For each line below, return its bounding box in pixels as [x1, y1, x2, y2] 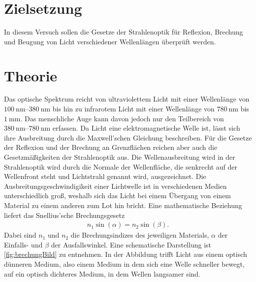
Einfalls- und [4, 239, 43, 249]
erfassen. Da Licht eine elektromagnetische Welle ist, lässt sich [52, 123, 240, 133]
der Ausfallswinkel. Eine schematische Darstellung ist [51, 239, 211, 249]
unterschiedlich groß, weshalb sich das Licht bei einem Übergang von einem [4, 190, 231, 201]
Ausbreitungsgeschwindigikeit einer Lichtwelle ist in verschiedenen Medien [4, 180, 227, 191]
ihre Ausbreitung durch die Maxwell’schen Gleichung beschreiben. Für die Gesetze [4, 132, 252, 142]
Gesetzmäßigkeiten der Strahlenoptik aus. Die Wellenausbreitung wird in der [4, 152, 235, 162]
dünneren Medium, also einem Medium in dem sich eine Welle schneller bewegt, [4, 258, 245, 269]
